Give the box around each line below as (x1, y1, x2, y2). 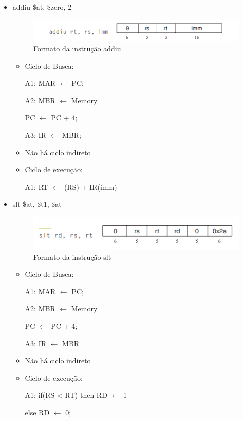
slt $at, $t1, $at (12, 199, 62, 209)
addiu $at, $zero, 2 (12, 2, 72, 12)
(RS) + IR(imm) (64, 181, 117, 192)
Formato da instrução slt (33, 251, 111, 262)
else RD (25, 407, 50, 417)
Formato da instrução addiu (33, 43, 121, 54)
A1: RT (25, 181, 48, 192)
